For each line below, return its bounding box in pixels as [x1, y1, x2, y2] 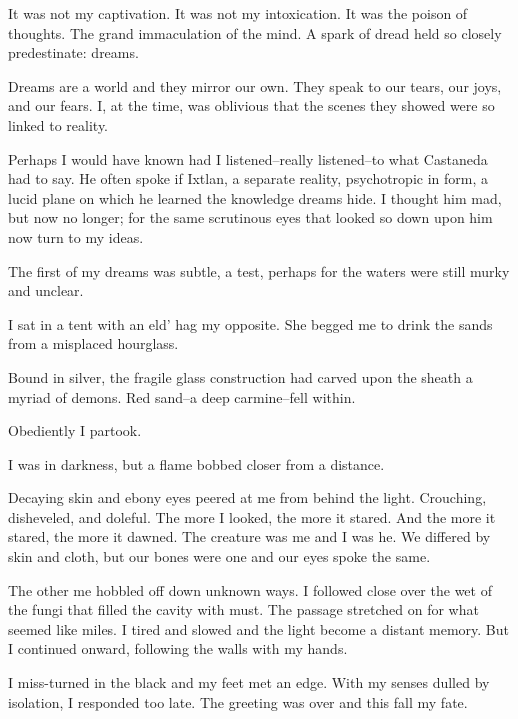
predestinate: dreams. [8, 42, 139, 63]
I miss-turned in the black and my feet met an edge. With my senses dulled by [8, 672, 490, 693]
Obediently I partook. [8, 420, 142, 441]
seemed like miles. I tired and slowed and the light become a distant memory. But [8, 618, 510, 639]
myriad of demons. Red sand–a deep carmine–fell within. [8, 386, 356, 407]
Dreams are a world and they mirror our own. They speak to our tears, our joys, [8, 75, 502, 96]
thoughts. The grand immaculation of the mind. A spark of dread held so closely [8, 22, 502, 43]
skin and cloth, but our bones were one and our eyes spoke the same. [8, 546, 431, 567]
